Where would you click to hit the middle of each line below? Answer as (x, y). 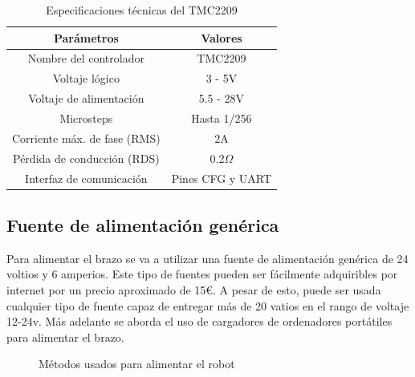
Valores (222, 37)
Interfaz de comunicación (86, 178)
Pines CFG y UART (222, 178)
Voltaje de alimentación (86, 98)
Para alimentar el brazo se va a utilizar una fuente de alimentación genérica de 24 (207, 258)
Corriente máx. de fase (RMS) (86, 138)
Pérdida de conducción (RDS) (86, 158)
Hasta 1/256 (222, 118)
